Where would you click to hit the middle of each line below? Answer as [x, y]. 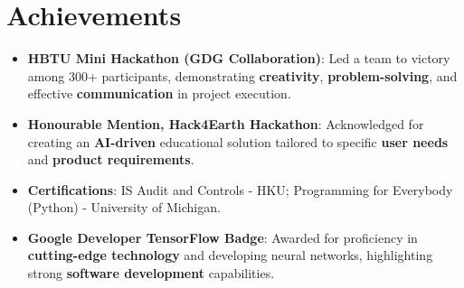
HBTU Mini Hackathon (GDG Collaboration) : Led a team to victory [239, 58]
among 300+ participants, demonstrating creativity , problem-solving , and [242, 75]
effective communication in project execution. [159, 93]
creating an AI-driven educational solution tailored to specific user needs [238, 141]
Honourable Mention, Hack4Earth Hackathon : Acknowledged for [226, 123]
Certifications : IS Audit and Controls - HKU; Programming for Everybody [240, 189]
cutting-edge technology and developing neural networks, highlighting [230, 255]
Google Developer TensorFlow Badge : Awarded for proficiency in [223, 237]
